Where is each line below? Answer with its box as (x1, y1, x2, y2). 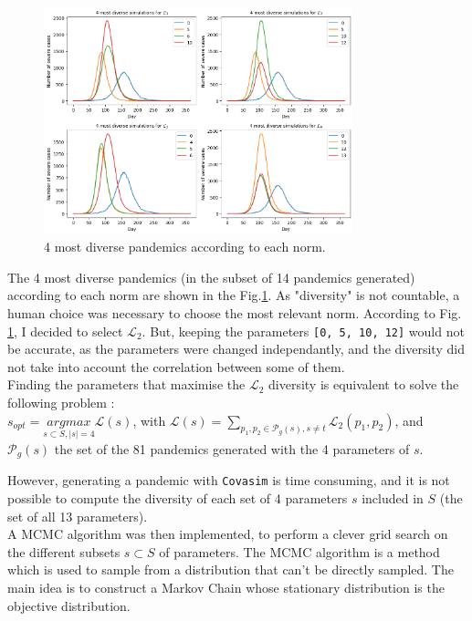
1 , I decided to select (7, 321, 123, 340)
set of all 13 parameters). (7, 506, 148, 525)
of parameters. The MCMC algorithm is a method (159, 542, 440, 561)
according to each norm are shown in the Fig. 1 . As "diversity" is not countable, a (7, 285, 460, 305)
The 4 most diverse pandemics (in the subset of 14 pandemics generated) (7, 267, 415, 286)
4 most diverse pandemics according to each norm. (44, 237, 326, 256)
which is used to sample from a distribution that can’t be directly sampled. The (7, 560, 454, 579)
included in (362, 488, 424, 507)
